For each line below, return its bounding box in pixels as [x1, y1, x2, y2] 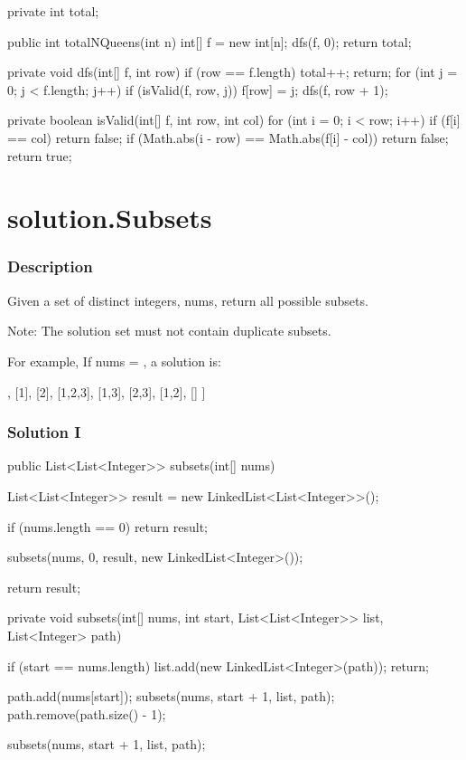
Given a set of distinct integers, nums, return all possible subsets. [7, 290, 368, 309]
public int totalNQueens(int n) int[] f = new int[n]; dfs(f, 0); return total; [7, 32, 412, 51]
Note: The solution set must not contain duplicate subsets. [7, 321, 331, 340]
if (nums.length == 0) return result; [7, 517, 208, 536]
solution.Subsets [7, 199, 212, 236]
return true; [7, 146, 72, 165]
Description [7, 255, 93, 278]
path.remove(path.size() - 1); [7, 704, 166, 723]
